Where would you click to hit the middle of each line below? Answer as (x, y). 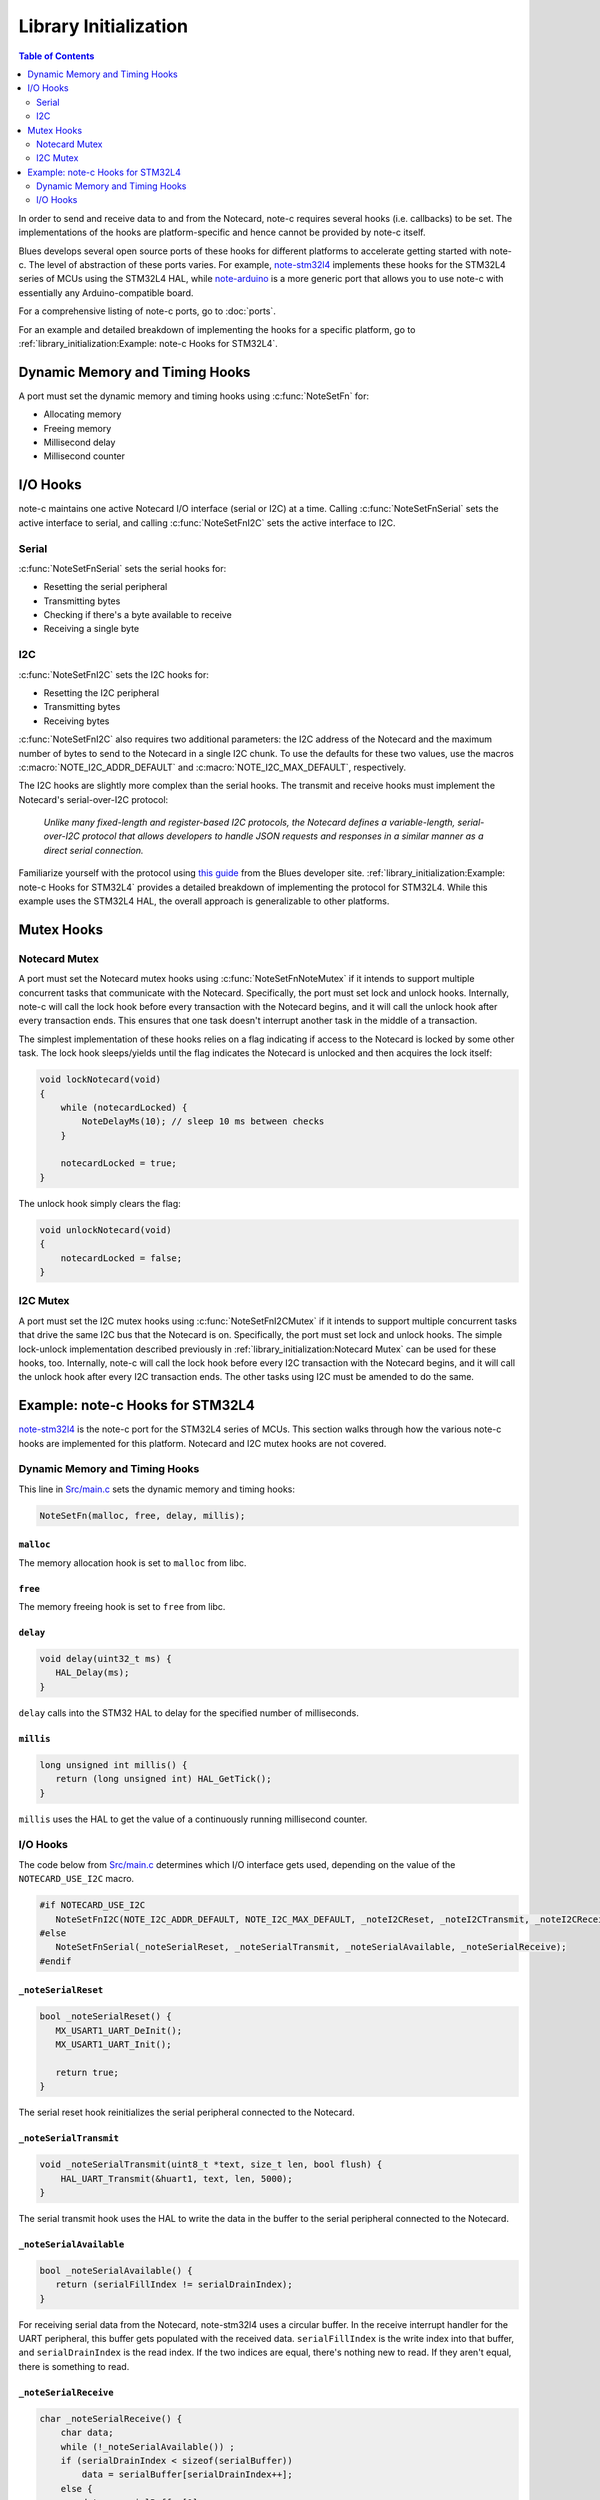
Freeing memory (77, 428)
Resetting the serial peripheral (105, 587)
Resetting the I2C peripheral (101, 692)
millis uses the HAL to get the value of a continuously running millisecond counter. (193, 1819)
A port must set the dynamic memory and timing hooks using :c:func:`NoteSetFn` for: (194, 396)
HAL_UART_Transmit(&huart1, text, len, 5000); (177, 2178)
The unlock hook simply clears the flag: (100, 1203)
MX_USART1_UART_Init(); (113, 2044)
